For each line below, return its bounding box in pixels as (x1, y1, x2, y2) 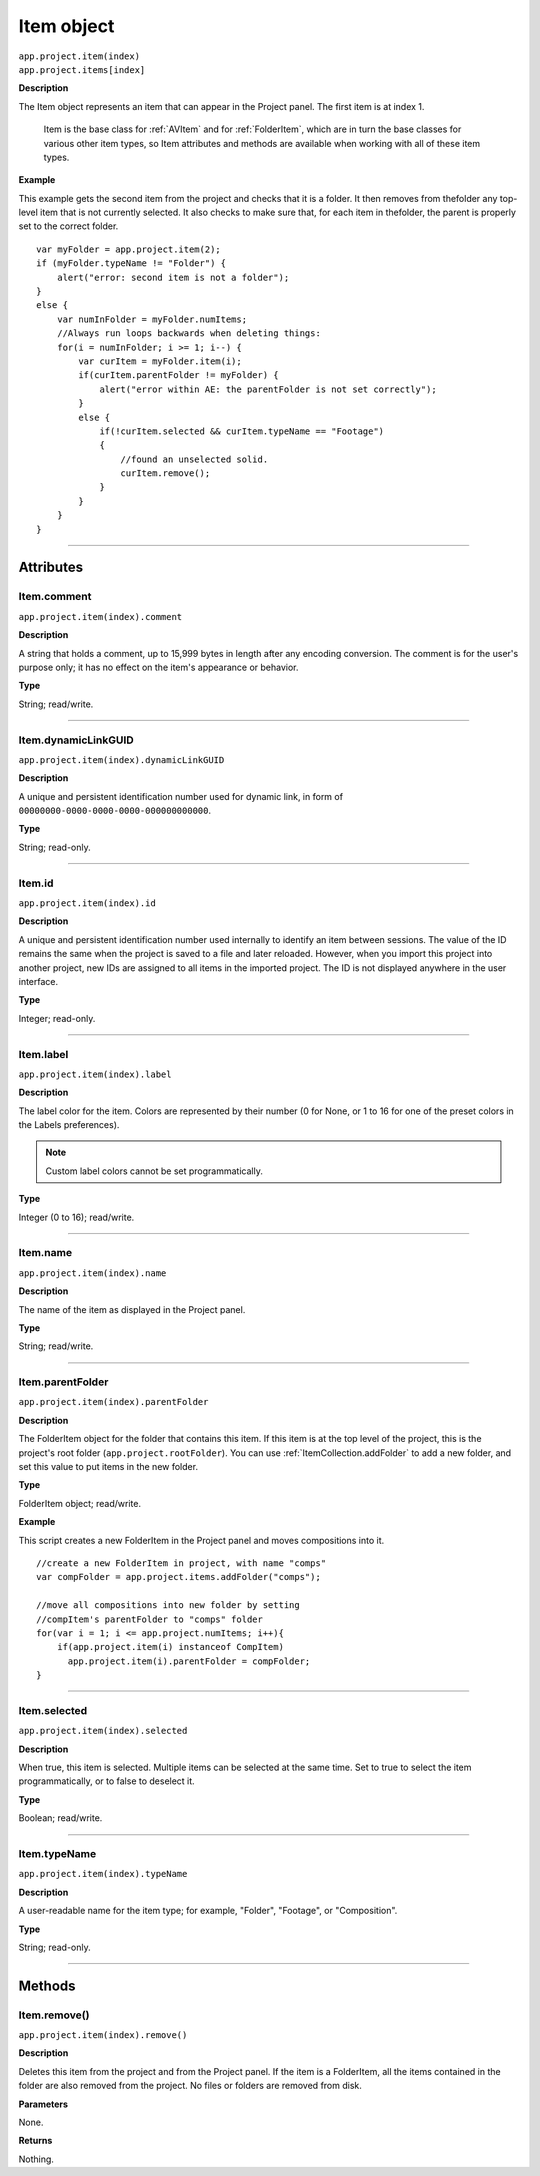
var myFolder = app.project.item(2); (36, 243, 222, 255)
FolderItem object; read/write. (18, 1497, 142, 1509)
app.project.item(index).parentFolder (18, 1396, 209, 1408)
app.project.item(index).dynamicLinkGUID (18, 754, 225, 765)
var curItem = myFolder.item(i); (78, 355, 242, 367)
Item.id (18, 876, 54, 890)
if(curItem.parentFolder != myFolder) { (78, 370, 279, 381)
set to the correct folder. (18, 220, 119, 232)
